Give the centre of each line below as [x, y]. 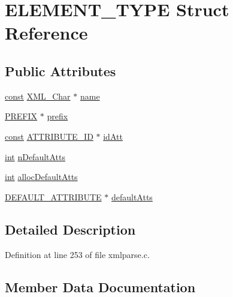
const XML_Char [38, 96]
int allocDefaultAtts [41, 177]
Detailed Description [70, 229]
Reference [46, 33]
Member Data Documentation [100, 286]
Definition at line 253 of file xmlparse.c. [77, 254]
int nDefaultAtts [35, 156]
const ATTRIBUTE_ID [49, 136]
